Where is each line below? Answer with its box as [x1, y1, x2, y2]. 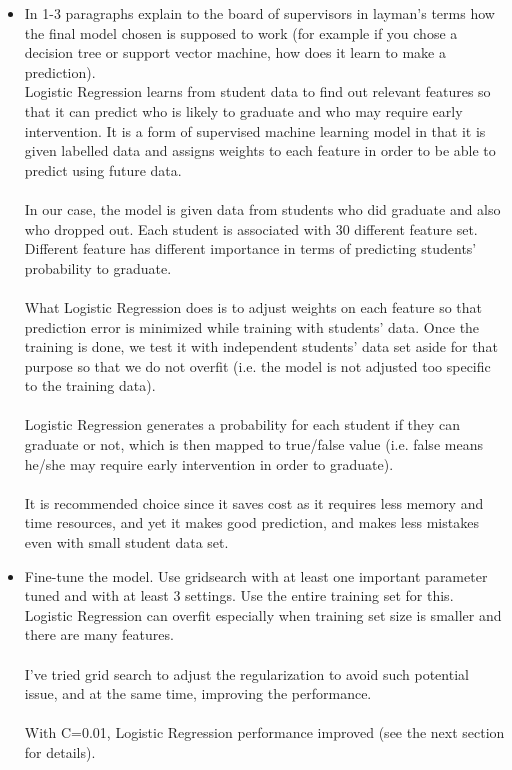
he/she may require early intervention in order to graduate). [24, 453, 394, 474]
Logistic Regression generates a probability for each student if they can [24, 414, 461, 435]
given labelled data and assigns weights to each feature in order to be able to [24, 140, 496, 161]
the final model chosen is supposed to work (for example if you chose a [24, 22, 458, 43]
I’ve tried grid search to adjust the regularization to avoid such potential [24, 663, 469, 684]
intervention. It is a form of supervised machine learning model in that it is [24, 120, 486, 141]
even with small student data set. [24, 532, 229, 553]
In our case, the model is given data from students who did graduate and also [24, 198, 501, 219]
